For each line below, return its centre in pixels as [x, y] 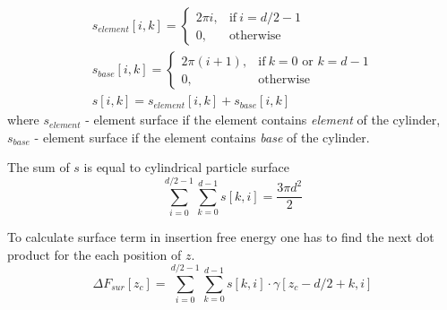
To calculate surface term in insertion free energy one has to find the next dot [221, 237]
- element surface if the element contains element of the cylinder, [263, 120]
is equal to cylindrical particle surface [186, 167]
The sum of [39, 167]
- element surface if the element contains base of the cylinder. [202, 137]
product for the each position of [95, 254]
